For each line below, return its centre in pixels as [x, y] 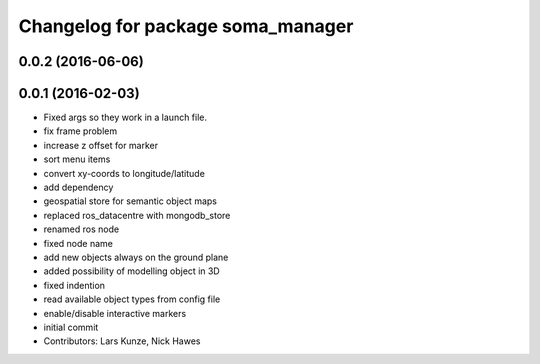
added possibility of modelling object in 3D [131, 271]
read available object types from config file [132, 299]
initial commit [71, 327]
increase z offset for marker [101, 145]
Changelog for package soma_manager [186, 26]
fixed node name [78, 243]
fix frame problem [80, 131]
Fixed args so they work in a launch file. [125, 117]
